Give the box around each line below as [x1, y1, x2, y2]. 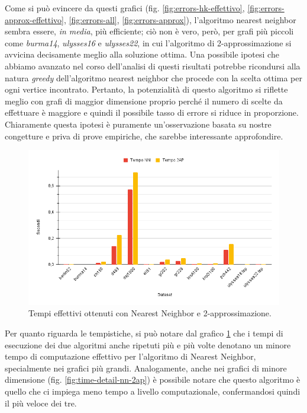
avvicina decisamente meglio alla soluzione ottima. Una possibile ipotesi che [5, 48, 279, 61]
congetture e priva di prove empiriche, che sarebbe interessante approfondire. [5, 129, 283, 142]
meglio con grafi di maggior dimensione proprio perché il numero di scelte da [5, 94, 283, 107]
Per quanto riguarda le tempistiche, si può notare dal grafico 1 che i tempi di [5, 327, 283, 339]
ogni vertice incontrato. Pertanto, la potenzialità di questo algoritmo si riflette [5, 83, 288, 96]
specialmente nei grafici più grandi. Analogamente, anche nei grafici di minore [5, 361, 287, 374]
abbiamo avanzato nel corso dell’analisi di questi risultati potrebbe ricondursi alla [5, 59, 300, 72]
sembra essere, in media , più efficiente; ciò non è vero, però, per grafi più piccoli [5, 25, 294, 37]
